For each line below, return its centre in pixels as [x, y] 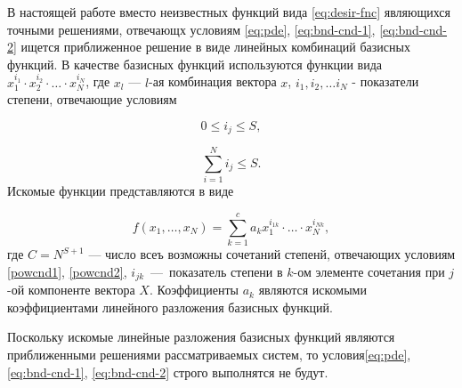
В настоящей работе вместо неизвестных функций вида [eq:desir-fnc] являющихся [229, 12]
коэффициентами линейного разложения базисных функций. [170, 307]
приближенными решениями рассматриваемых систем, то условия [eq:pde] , [209, 354]
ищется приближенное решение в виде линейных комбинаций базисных [215, 47]
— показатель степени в [217, 271]
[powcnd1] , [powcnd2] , [67, 271]
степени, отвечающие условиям [92, 99]
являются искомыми [312, 290]
